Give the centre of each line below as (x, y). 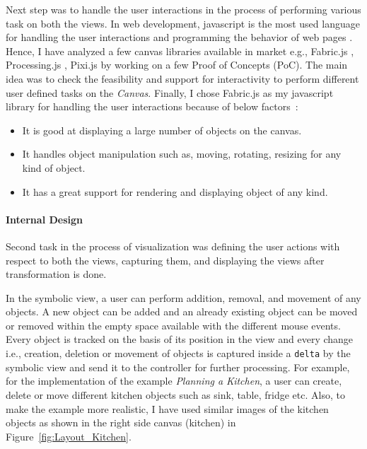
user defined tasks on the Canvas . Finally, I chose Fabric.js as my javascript (170, 92)
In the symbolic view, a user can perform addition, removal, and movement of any (183, 297)
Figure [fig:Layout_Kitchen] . (69, 436)
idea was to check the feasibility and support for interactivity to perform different (182, 78)
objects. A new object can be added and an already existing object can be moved (182, 311)
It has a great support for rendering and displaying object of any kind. (175, 191)
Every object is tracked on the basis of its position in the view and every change (180, 339)
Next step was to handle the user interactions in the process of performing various (183, 9)
